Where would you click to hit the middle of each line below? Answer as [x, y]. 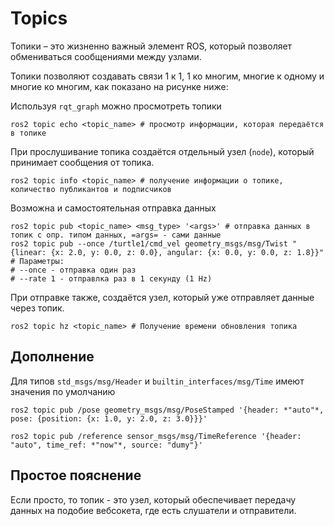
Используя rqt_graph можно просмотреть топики [116, 106]
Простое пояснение [76, 475]
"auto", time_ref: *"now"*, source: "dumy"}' [106, 445]
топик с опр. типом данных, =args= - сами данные [116, 235]
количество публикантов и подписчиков [91, 189]
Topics [39, 18]
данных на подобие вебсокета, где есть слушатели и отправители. [153, 510]
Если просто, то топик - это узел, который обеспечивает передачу [153, 499]
